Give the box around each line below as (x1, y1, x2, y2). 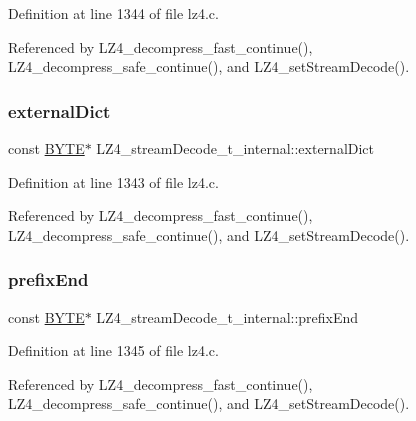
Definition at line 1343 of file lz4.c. (8, 171, 219, 192)
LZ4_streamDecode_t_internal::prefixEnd (96, 306, 359, 327)
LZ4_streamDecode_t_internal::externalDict (96, 138, 375, 158)
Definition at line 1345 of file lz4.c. (8, 340, 219, 361)
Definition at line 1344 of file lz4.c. (8, 3, 219, 23)
